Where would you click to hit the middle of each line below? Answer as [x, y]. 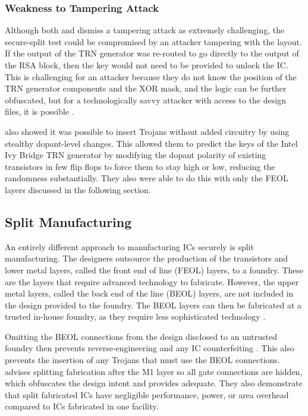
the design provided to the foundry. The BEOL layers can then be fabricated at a [153, 305]
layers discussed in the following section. [78, 189]
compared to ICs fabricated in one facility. [82, 406]
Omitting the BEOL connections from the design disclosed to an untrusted [141, 336]
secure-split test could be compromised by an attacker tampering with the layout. [153, 41]
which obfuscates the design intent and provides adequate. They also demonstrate [154, 383]
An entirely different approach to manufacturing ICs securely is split [129, 246]
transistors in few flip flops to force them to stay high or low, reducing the [140, 166]
